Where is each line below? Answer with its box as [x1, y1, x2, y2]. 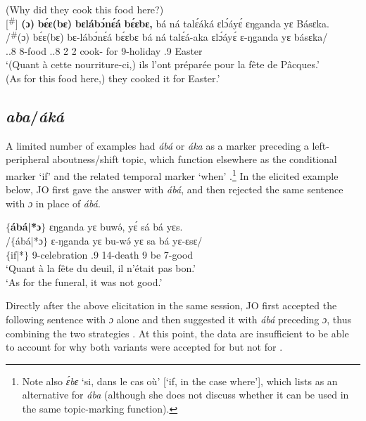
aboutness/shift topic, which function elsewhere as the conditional [52, 152, 337, 167]
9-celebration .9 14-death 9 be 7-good [32, 247, 194, 261]
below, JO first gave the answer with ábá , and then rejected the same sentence [6, 182, 343, 197]
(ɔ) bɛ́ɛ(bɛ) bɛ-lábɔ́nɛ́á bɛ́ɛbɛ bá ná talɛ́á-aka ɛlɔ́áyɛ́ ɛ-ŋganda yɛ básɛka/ [17, 30, 328, 44]
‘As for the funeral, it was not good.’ [6, 274, 163, 289]
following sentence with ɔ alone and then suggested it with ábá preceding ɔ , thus [6, 311, 351, 326]
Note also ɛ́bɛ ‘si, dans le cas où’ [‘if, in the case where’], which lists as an [22, 373, 338, 388]
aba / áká [6, 105, 64, 127]
